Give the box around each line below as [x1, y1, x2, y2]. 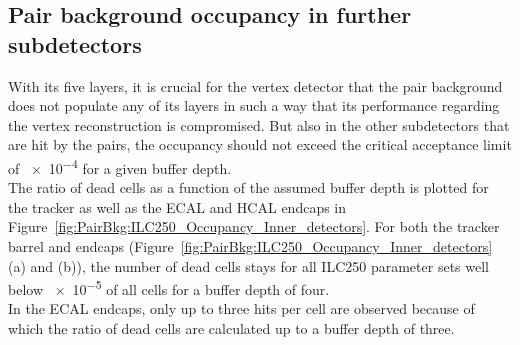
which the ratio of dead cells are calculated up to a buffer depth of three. [8, 318, 455, 339]
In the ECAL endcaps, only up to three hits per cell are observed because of [8, 298, 475, 319]
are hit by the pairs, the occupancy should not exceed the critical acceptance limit [8, 134, 512, 155]
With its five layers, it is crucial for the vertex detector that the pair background [8, 75, 503, 96]
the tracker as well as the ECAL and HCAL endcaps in [8, 196, 347, 217]
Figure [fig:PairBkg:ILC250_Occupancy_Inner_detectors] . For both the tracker [8, 216, 500, 237]
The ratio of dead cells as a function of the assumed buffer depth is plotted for [8, 177, 489, 198]
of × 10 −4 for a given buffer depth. [8, 154, 232, 178]
